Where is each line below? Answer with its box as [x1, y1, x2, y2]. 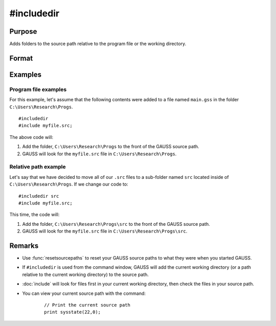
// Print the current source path [44, 302, 130, 308]
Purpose [9, 27, 37, 36]
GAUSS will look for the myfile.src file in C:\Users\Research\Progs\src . [22, 228, 188, 235]
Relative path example [9, 164, 66, 171]
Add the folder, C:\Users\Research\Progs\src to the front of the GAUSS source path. [22, 221, 210, 227]
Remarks [9, 241, 39, 250]
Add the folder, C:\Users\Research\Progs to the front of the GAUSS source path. [22, 144, 199, 150]
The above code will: [9, 134, 54, 140]
